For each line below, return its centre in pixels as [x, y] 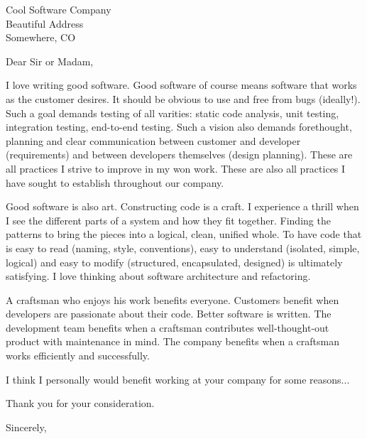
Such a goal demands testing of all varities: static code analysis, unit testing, [172, 113]
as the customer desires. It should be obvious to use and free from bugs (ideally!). [183, 98]
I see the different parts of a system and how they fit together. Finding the [168, 220]
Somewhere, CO [41, 37]
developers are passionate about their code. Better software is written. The [169, 314]
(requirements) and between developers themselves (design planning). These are [179, 155]
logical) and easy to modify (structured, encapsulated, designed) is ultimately [174, 262]
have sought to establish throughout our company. [115, 182]
